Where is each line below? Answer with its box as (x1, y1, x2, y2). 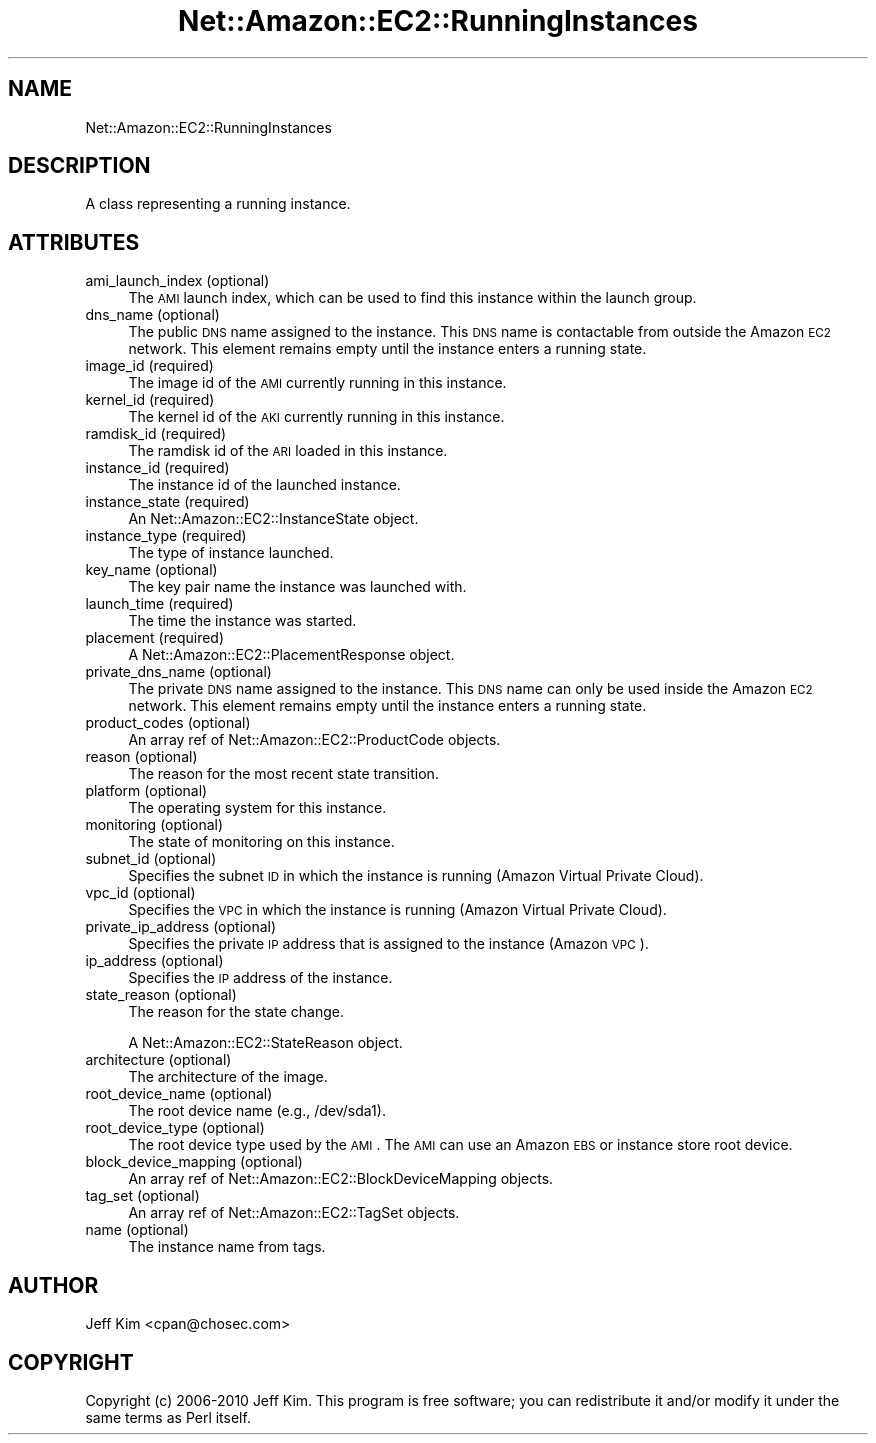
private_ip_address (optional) (85, 918, 277, 936)
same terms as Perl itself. (85, 1408, 251, 1426)
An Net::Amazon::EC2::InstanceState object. (128, 510, 419, 528)
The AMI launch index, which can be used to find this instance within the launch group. (128, 289, 697, 307)
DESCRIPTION (8, 153, 151, 179)
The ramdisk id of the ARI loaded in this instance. (128, 442, 448, 460)
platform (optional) (85, 782, 208, 800)
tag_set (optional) (85, 1187, 200, 1205)
